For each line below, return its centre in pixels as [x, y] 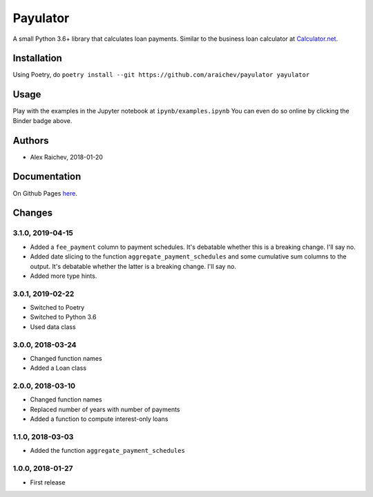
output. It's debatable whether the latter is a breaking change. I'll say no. [133, 266]
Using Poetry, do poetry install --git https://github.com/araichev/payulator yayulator [161, 75]
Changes [33, 213]
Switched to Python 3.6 [63, 317]
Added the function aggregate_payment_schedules [108, 451]
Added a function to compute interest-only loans [99, 419]
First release [48, 482]
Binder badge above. [42, 120]
